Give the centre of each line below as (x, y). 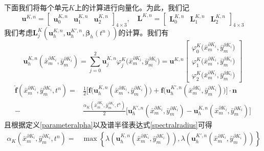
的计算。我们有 (144, 33)
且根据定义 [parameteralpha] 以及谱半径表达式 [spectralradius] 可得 (108, 124)
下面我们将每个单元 (36, 7)
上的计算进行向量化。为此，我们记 (132, 7)
